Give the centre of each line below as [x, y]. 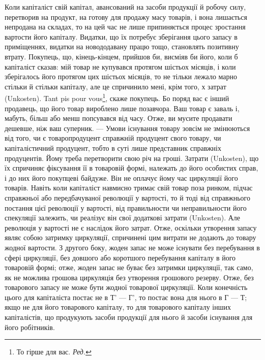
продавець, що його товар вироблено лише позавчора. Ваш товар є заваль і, [122, 108]
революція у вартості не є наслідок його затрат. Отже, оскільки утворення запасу [131, 227]
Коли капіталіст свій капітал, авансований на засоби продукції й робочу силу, [125, 7]
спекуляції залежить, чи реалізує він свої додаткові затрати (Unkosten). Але [123, 218]
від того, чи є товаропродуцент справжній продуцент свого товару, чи [113, 138]
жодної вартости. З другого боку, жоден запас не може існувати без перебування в [132, 247]
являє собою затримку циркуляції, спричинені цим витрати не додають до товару [130, 237]
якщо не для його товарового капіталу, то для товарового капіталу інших [118, 307]
